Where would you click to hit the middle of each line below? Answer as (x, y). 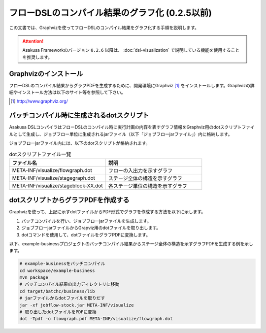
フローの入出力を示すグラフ (141, 170)
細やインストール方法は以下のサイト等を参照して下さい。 (67, 92)
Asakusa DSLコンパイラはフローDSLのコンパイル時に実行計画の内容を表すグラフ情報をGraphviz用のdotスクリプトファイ (132, 127)
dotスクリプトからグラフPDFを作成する (69, 200)
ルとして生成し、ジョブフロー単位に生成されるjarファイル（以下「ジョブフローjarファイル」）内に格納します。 (121, 134)
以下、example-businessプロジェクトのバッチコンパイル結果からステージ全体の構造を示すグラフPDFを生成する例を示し (131, 243)
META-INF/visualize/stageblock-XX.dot (57, 186)
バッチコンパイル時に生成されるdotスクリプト (79, 116)
